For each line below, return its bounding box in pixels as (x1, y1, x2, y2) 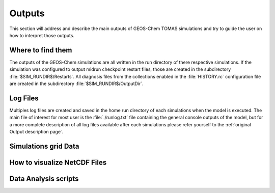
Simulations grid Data (9, 142, 79, 150)
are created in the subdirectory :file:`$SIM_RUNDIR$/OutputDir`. (9, 80, 144, 87)
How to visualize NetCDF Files (9, 158, 107, 167)
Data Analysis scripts (9, 174, 79, 183)
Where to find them (9, 46, 72, 54)
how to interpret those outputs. (9, 32, 75, 38)
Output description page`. (9, 129, 64, 135)
